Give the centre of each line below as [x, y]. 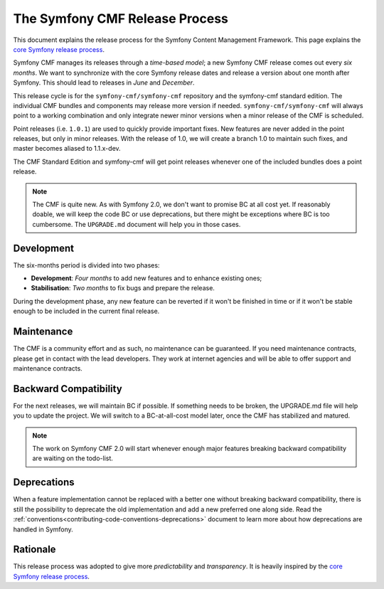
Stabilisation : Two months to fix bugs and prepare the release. [123, 288]
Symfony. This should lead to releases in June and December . [104, 83]
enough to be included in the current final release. [86, 311]
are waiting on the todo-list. [73, 458]
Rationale [34, 550]
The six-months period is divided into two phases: [86, 265]
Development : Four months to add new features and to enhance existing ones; [146, 278]
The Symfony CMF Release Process [121, 18]
